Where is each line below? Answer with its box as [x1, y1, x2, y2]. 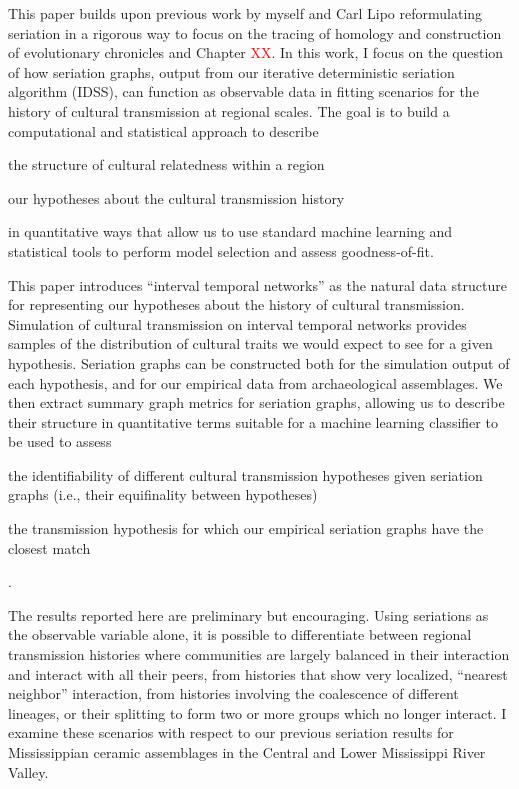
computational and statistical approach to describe [8, 120, 319, 141]
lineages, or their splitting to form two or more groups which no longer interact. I [8, 702, 507, 723]
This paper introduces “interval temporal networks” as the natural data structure [8, 274, 507, 295]
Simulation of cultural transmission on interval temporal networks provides [8, 313, 467, 334]
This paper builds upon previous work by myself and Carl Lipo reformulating [8, 3, 483, 23]
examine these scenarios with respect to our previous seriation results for [8, 722, 454, 743]
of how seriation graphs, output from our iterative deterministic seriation [8, 61, 455, 82]
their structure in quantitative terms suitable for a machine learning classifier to [8, 411, 498, 432]
